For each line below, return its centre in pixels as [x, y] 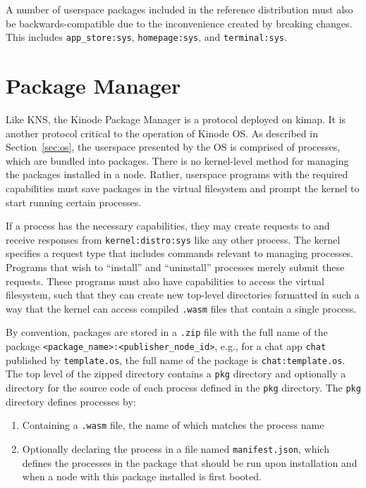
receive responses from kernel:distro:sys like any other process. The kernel [173, 239]
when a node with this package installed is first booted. [142, 476]
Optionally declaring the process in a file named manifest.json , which [176, 448]
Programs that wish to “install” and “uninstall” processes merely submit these [175, 267]
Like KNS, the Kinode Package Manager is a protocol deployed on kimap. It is [176, 119]
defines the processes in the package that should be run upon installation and [190, 462]
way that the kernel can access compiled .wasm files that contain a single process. [181, 308]
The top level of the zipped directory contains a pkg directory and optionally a [176, 374]
